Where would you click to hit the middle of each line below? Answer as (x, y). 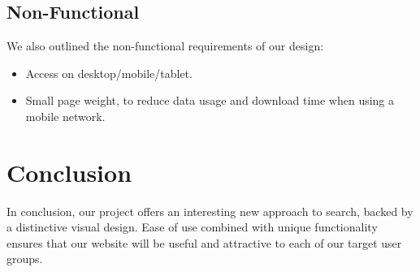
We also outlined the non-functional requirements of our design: (165, 46)
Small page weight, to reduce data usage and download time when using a (210, 100)
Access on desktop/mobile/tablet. (109, 73)
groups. (25, 259)
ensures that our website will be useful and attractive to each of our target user (204, 242)
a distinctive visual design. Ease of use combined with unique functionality (192, 227)
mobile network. (65, 116)
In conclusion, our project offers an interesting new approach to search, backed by (210, 211)
